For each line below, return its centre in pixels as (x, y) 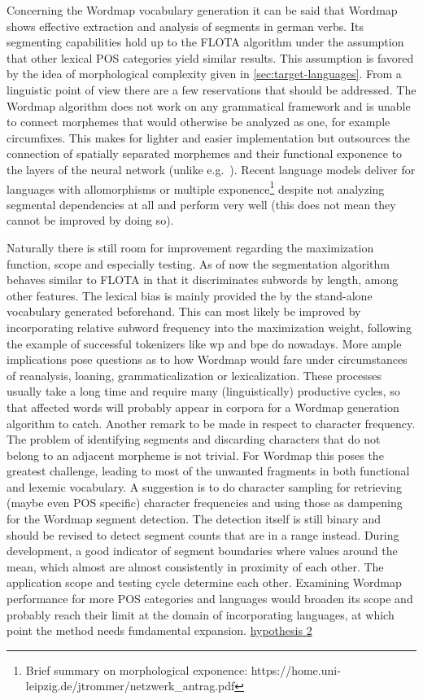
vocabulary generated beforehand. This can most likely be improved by (184, 311)
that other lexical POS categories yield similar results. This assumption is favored (210, 57)
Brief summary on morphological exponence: (137, 669)
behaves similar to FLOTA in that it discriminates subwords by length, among (203, 280)
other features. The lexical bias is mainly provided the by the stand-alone (190, 295)
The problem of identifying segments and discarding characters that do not (194, 439)
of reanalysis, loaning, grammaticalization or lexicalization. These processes (194, 375)
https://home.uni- (296, 669)
